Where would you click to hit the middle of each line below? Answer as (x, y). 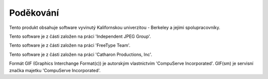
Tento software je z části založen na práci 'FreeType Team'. (70, 45)
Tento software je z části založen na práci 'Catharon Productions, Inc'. (81, 54)
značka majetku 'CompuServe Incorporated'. (55, 70)
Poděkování (34, 13)
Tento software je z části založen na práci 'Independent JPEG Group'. (80, 36)
